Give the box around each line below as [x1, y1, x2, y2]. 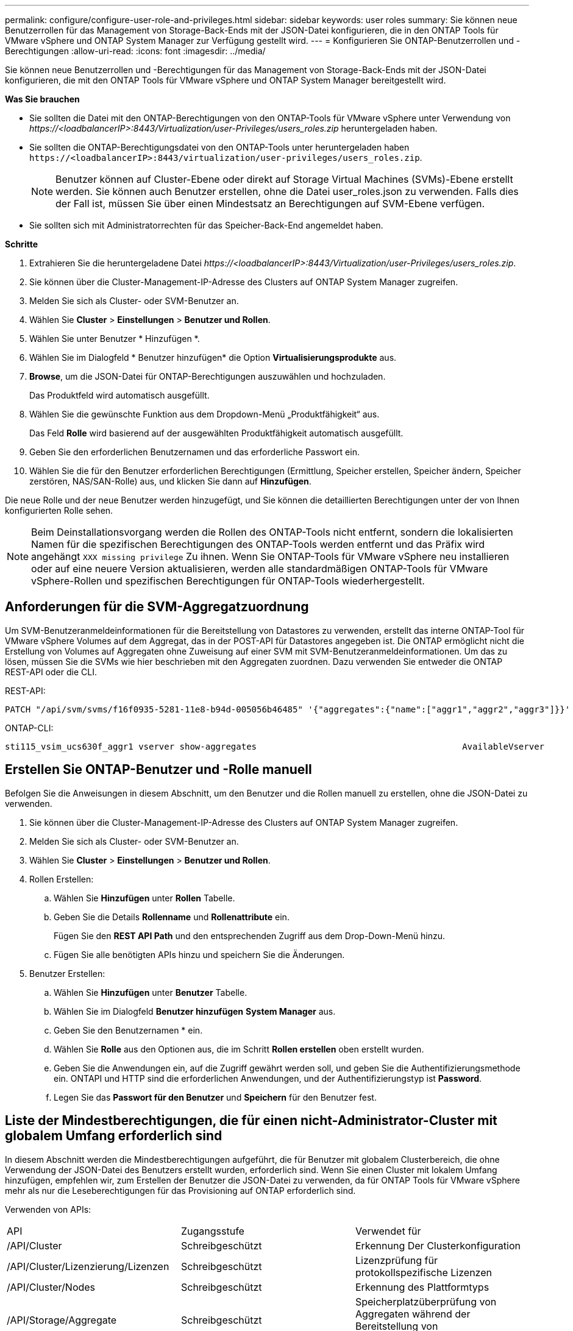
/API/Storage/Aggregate [7, 1313, 117, 1326]
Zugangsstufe [180, 1224, 244, 1237]
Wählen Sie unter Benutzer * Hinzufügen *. [29, 333, 200, 344]
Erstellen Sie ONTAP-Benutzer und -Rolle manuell [5, 762, 312, 778]
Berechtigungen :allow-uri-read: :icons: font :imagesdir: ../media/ [5, 46, 266, 56]
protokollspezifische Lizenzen [355, 1266, 492, 1279]
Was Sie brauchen [5, 94, 80, 104]
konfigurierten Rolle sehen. [5, 505, 113, 516]
